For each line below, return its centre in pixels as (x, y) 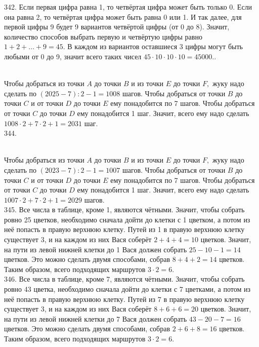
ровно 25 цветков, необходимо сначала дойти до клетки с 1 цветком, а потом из (127, 219)
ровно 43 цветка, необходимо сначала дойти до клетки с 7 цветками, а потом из (127, 289)
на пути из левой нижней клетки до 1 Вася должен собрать (96, 249)
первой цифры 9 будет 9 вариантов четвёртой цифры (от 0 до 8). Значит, (117, 27)
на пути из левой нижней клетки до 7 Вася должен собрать (96, 318)
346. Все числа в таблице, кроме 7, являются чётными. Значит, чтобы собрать (124, 279)
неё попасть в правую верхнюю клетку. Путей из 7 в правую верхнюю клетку (124, 299)
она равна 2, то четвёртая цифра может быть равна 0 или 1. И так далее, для (123, 16)
